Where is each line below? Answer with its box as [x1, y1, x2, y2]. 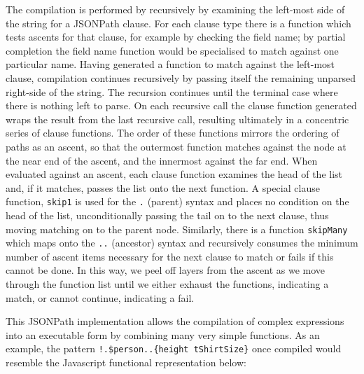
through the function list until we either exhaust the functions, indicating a [6, 277, 329, 291]
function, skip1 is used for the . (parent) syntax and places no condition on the [6, 194, 349, 209]
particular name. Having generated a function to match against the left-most [6, 57, 335, 71]
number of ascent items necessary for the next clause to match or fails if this [6, 249, 334, 263]
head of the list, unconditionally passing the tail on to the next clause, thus [6, 207, 329, 222]
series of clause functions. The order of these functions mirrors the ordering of [6, 125, 339, 140]
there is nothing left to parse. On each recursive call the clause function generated [6, 98, 357, 113]
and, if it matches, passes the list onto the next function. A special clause [6, 180, 320, 195]
